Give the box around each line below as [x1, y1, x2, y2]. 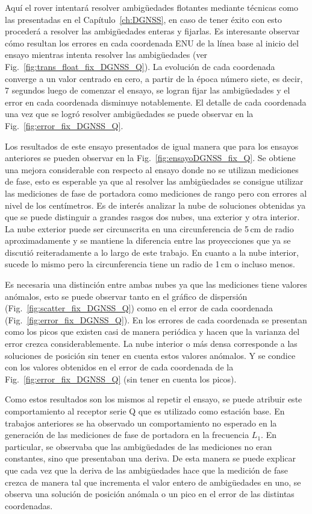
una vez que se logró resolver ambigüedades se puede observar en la [5, 107, 254, 120]
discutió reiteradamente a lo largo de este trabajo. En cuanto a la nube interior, [5, 246, 299, 258]
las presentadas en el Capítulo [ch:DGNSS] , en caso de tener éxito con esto [5, 13, 282, 25]
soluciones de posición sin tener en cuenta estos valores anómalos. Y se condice [5, 349, 296, 361]
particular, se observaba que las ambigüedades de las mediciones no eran [5, 440, 272, 452]
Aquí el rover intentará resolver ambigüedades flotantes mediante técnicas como [5, 1, 298, 13]
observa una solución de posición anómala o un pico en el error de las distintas [5, 487, 295, 500]
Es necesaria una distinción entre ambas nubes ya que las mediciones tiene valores [5, 278, 307, 291]
